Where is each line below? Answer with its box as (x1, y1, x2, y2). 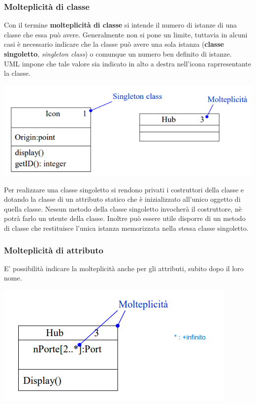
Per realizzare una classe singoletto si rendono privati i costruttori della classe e (4, 184, 244, 194)
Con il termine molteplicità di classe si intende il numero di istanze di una (4, 20, 237, 30)
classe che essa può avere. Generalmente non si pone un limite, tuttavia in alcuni (4, 29, 248, 39)
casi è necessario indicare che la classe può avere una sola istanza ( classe (4, 39, 224, 49)
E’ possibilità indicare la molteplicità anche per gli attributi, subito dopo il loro (4, 263, 244, 273)
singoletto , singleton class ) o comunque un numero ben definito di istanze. (4, 49, 232, 59)
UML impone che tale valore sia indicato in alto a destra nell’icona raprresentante (4, 58, 251, 68)
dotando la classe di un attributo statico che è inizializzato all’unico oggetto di (4, 194, 241, 204)
